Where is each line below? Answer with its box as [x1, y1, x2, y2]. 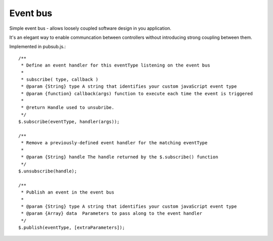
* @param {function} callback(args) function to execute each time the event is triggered [21, 91, 253, 96]
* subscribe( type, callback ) [21, 76, 99, 82]
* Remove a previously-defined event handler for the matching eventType [21, 140, 208, 146]
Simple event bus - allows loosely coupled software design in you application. [9, 25, 171, 31]
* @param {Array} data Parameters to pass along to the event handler [21, 211, 202, 216]
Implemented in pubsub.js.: [9, 43, 66, 50]
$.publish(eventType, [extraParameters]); [18, 225, 125, 230]
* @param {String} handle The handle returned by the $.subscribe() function [21, 154, 218, 160]
